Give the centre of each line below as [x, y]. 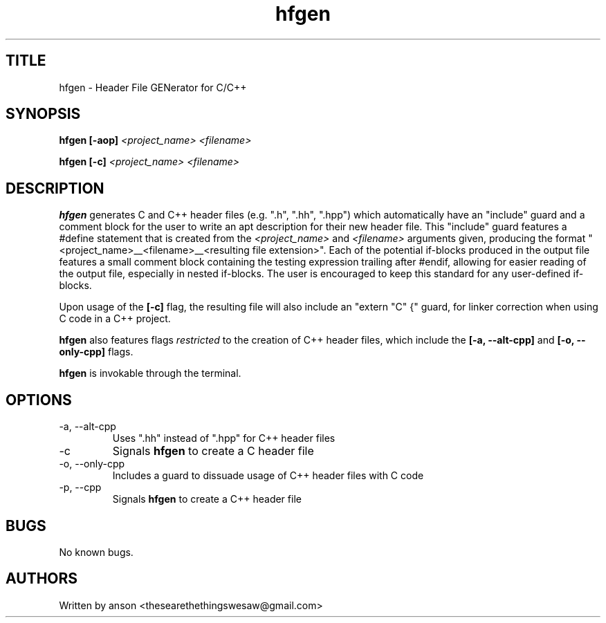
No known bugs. [96, 552]
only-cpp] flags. [96, 352]
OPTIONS [39, 400]
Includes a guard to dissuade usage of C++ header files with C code [268, 476]
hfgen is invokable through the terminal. [150, 373]
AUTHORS [42, 579]
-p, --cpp [80, 487]
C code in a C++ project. [115, 319]
